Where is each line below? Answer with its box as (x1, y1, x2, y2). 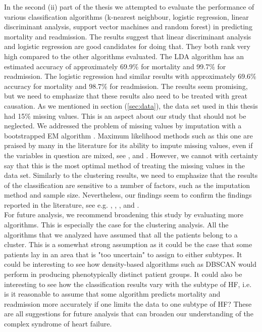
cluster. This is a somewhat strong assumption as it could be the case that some (4, 239, 252, 250)
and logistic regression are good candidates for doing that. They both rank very (4, 41, 250, 52)
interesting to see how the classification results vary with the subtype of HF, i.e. (4, 278, 252, 289)
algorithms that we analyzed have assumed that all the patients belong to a (4, 229, 238, 240)
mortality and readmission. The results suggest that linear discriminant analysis (4, 31, 251, 41)
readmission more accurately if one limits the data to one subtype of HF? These (4, 298, 252, 309)
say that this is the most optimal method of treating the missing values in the (4, 160, 245, 170)
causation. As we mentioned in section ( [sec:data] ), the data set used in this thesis (4, 100, 258, 111)
